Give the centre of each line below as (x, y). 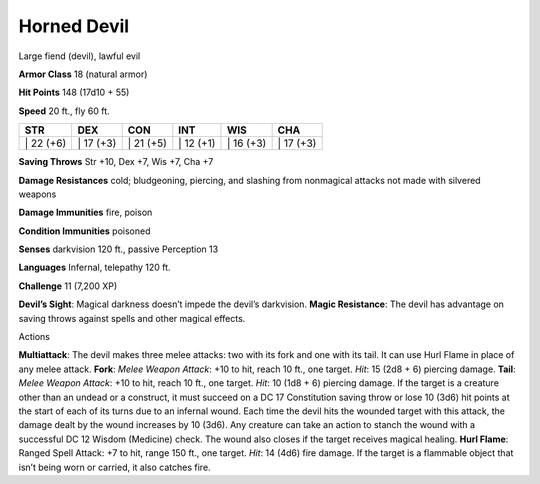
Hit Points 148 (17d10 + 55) (74, 92)
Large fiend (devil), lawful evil (79, 56)
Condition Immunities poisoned (84, 231)
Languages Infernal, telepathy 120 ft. (94, 267)
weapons (37, 194)
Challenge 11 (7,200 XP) (68, 286)
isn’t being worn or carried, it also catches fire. (114, 467)
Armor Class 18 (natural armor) (83, 74)
